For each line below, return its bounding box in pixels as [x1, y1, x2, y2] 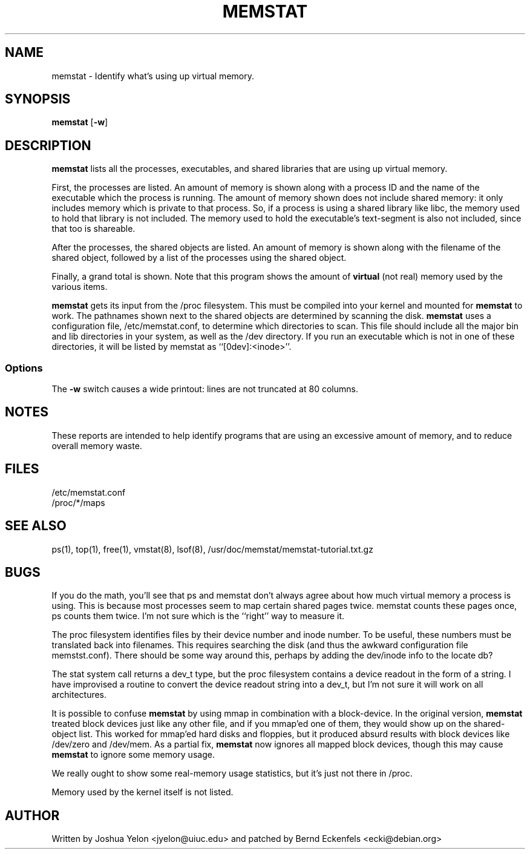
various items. [51, 281, 108, 292]
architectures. [51, 689, 107, 700]
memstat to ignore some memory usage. [51, 749, 215, 760]
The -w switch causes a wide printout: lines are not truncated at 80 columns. [51, 384, 358, 395]
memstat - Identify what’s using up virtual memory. [51, 70, 254, 81]
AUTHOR [5, 807, 60, 823]
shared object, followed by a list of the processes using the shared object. [51, 252, 347, 263]
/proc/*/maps [51, 497, 105, 508]
